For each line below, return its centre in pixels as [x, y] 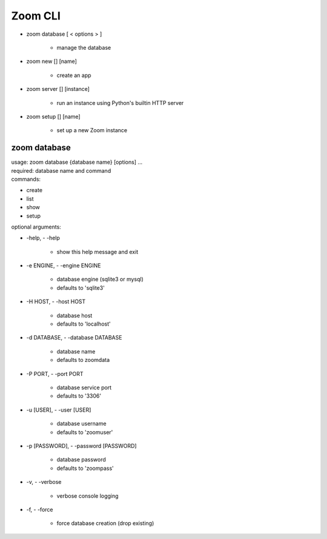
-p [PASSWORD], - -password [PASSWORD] [81, 446]
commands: [26, 179]
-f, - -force [40, 509]
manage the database [84, 47]
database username [81, 424]
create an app [74, 75]
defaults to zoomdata [83, 360]
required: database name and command [61, 170]
